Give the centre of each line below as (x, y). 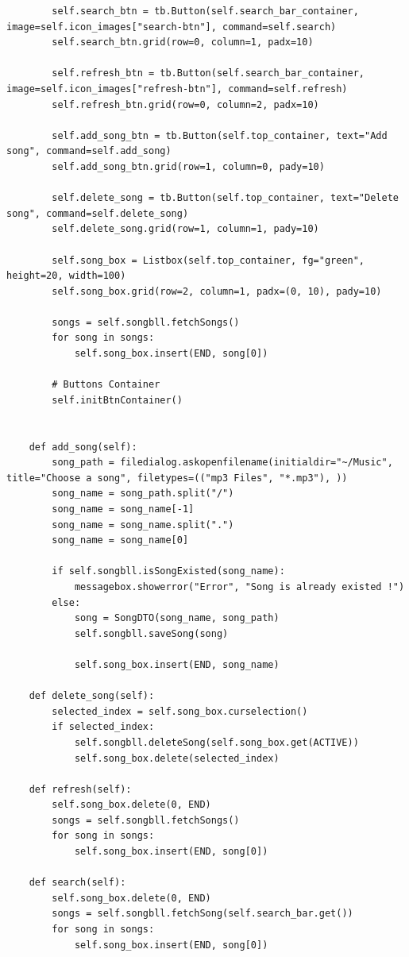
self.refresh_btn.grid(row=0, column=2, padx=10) (185, 104)
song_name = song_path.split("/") (143, 494)
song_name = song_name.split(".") (143, 525)
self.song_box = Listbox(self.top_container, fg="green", (208, 260)
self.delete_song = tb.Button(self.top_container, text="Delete (225, 198)
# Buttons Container (106, 385)
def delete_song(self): (92, 696)
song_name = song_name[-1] (123, 509)
